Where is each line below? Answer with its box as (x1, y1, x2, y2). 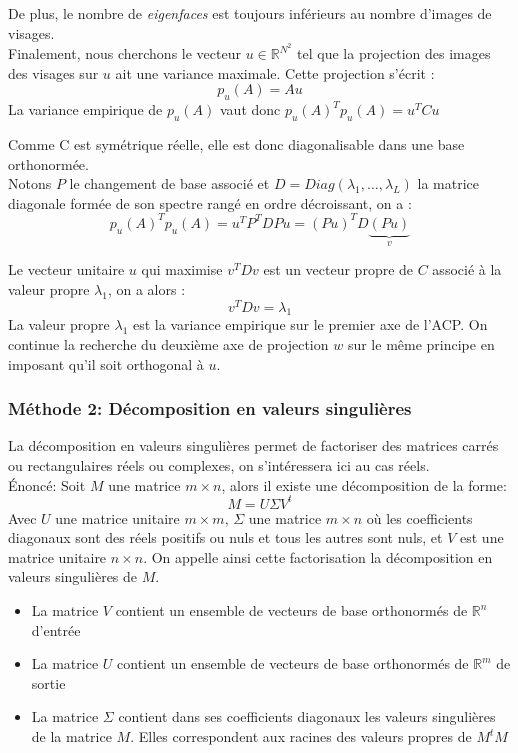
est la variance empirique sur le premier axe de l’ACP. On (133, 314, 488, 335)
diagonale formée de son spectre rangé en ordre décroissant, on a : (8, 192, 412, 213)
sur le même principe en (347, 334, 495, 354)
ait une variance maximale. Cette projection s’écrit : (115, 62, 435, 83)
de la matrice (31, 726, 112, 747)
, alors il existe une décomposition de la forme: (221, 474, 507, 495)
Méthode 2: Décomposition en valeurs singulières (8, 396, 412, 421)
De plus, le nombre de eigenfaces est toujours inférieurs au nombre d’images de (8, 3, 492, 23)
